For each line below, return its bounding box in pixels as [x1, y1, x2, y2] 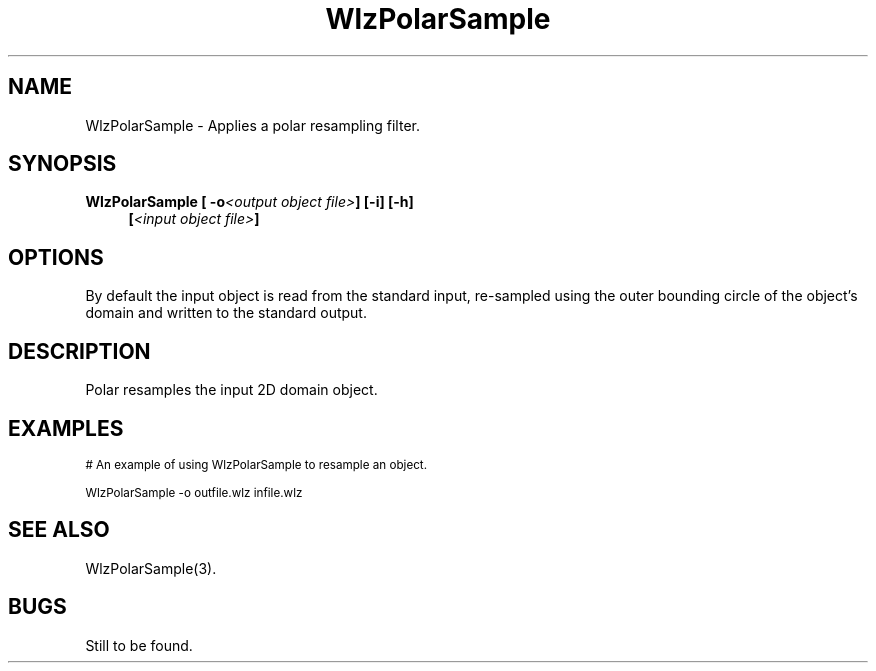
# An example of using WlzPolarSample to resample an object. [85, 457, 428, 472]
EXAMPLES [8, 415, 124, 441]
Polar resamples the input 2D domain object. [85, 381, 378, 399]
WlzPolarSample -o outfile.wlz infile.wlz [85, 485, 303, 500]
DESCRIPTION [8, 338, 151, 364]
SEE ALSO [8, 517, 110, 543]
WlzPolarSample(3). [85, 559, 217, 577]
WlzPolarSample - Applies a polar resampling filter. [85, 116, 421, 134]
